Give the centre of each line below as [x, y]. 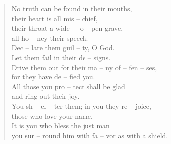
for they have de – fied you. [53, 77]
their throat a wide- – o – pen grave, [67, 28]
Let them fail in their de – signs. [61, 57]
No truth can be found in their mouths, [72, 8]
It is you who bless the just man [61, 125]
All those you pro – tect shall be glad [68, 86]
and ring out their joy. [45, 96]
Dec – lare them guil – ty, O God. [63, 47]
